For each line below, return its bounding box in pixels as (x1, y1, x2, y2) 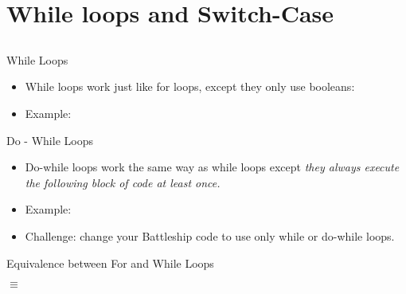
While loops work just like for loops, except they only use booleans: (25, 78, 355, 95)
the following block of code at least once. (25, 174, 221, 190)
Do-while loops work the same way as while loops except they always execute (25, 159, 400, 175)
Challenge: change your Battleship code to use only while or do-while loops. (25, 227, 395, 244)
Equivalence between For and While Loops (6, 254, 214, 271)
